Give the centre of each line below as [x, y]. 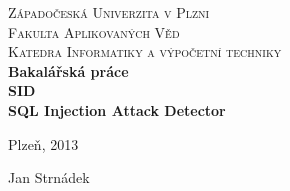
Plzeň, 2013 [43, 143]
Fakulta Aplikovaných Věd [94, 31]
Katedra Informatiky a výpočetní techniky [145, 51]
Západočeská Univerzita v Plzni [109, 12]
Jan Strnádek [49, 177]
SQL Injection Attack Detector [117, 109]
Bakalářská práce [68, 70]
